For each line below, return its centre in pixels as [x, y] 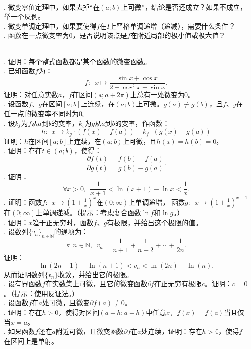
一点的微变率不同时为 [44, 113]
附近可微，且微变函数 [90, 331]
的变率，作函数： [142, 123]
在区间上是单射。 [31, 340]
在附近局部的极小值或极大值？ [178, 35]
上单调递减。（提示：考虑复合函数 [88, 212]
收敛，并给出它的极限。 [95, 274]
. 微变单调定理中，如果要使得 [50, 26]
